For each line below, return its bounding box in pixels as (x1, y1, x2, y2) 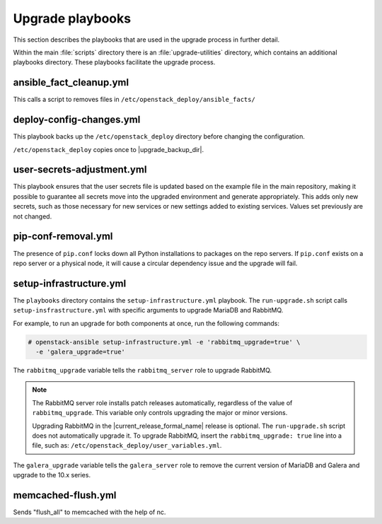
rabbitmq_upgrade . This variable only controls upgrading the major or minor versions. (32, 409, 288, 417)
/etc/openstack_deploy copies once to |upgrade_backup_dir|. (13, 145, 204, 153)
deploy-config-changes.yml (13, 114, 141, 126)
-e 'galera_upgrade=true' (35, 347, 125, 356)
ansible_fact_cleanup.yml (13, 76, 129, 88)
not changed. (13, 212, 52, 221)
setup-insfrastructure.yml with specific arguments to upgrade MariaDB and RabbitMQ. (13, 306, 284, 315)
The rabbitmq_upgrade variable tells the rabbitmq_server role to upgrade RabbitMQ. (13, 366, 272, 374)
